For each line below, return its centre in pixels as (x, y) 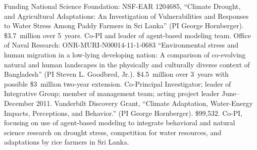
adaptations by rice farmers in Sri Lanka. (67, 142)
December (19, 103)
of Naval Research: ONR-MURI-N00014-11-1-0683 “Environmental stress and (121, 45)
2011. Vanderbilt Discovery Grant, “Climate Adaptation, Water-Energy (145, 103)
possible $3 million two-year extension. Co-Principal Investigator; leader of (118, 83)
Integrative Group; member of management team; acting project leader (112, 93)
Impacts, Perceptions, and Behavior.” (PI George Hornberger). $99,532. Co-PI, (123, 113)
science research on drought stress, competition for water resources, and (113, 132)
